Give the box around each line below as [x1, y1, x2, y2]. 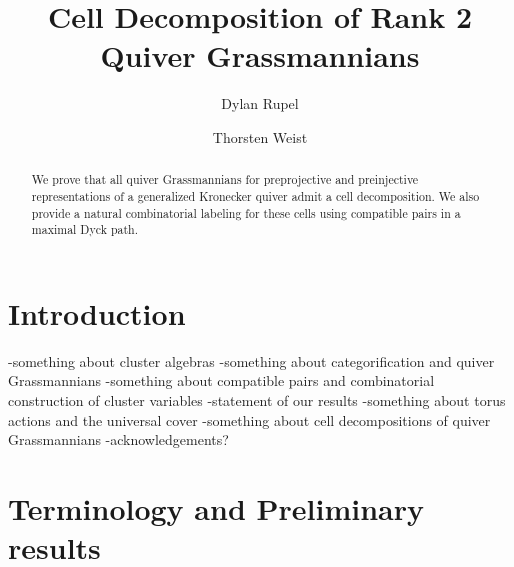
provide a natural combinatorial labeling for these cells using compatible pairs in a [31, 204, 461, 221]
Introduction [8, 292, 186, 333]
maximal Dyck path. [31, 221, 138, 238]
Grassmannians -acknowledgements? [8, 429, 229, 450]
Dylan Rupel [221, 93, 299, 114]
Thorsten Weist [212, 126, 308, 147]
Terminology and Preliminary [8, 488, 424, 529]
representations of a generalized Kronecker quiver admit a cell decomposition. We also [31, 187, 480, 204]
